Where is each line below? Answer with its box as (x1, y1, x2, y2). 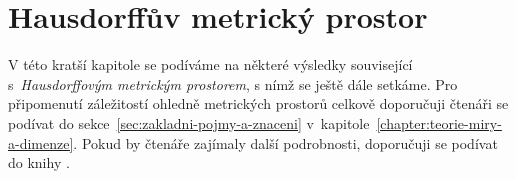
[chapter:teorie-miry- (376, 112, 502, 133)
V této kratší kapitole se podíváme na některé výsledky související (8, 54, 413, 75)
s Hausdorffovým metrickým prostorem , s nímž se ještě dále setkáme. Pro (8, 73, 458, 94)
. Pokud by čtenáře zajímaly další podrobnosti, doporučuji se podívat (73, 132, 498, 153)
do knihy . (8, 152, 70, 173)
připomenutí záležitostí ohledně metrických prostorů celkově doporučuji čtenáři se (8, 93, 509, 114)
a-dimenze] (8, 132, 74, 153)
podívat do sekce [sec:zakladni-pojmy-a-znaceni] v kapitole (8, 112, 370, 133)
